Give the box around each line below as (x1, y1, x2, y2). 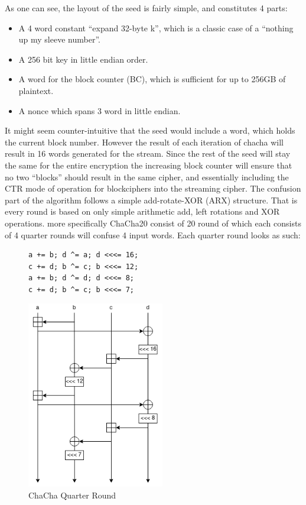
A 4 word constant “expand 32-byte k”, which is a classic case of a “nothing (18, 21, 294, 34)
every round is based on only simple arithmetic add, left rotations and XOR (5, 205, 280, 218)
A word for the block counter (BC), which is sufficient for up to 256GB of (18, 73, 286, 85)
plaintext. (18, 84, 54, 96)
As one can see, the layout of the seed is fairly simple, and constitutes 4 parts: (5, 2, 288, 14)
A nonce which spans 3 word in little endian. (18, 104, 181, 116)
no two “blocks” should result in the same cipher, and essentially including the (5, 170, 289, 183)
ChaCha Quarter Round (28, 488, 116, 501)
